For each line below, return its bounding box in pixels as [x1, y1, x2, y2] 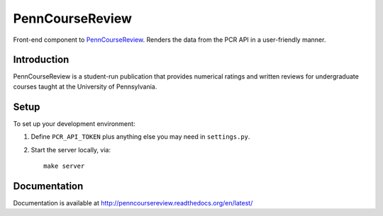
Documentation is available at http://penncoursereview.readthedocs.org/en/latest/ [13, 198, 253, 207]
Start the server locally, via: [30, 145, 111, 154]
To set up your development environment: [13, 119, 135, 127]
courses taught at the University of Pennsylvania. [13, 82, 157, 91]
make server [43, 161, 85, 170]
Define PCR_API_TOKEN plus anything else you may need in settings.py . [30, 132, 250, 141]
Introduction [13, 54, 70, 66]
